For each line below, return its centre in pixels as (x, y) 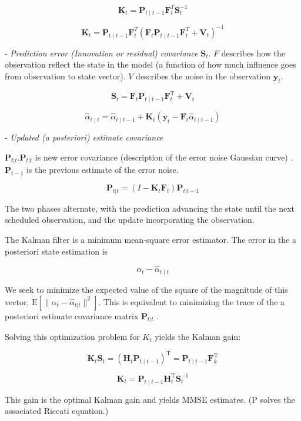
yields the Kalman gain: (198, 337)
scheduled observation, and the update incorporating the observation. (130, 220)
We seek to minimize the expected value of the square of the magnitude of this (146, 289)
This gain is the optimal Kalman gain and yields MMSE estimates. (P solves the (150, 399)
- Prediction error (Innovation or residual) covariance (101, 53)
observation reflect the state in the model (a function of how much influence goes (150, 64)
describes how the (253, 53)
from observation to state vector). (65, 76)
